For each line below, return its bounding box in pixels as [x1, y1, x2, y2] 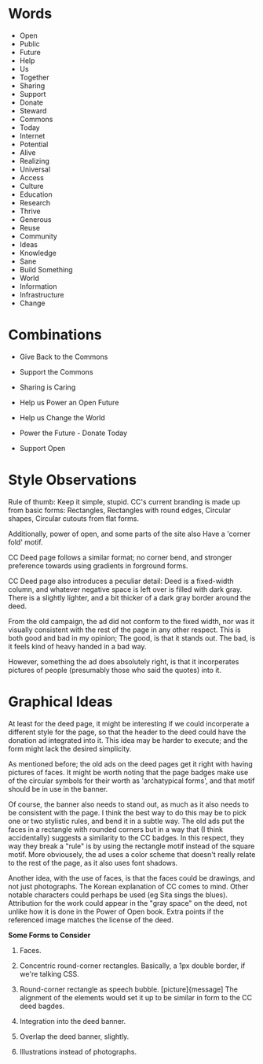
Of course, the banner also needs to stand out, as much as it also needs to [8, 800, 250, 809]
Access [19, 172, 45, 182]
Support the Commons [19, 367, 93, 376]
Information [19, 281, 57, 291]
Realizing [19, 156, 49, 165]
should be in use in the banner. [8, 784, 108, 793]
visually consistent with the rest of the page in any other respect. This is [8, 625, 241, 634]
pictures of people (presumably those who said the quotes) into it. [8, 665, 222, 674]
